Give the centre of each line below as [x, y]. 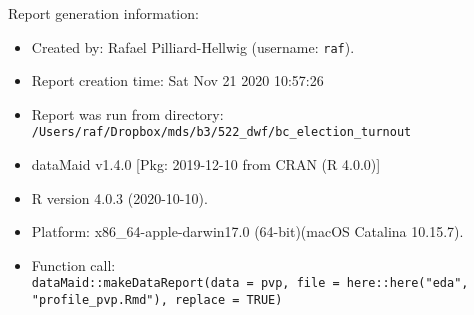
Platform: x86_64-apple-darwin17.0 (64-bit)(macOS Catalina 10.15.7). [247, 231]
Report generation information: [103, 13]
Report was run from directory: [127, 113]
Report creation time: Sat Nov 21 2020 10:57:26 [177, 80]
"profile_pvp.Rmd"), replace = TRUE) [157, 300]
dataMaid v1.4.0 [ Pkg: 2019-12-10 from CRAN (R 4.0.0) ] [206, 164]
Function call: [73, 264]
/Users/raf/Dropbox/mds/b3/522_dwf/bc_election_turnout [221, 132]
